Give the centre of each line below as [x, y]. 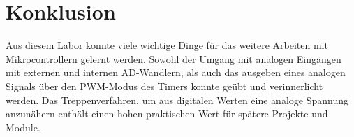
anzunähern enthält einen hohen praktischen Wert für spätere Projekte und [167, 114]
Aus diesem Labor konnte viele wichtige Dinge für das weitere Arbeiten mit [167, 45]
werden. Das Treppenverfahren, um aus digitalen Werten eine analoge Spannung [177, 100]
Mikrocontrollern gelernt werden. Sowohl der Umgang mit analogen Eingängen [174, 58]
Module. [23, 127]
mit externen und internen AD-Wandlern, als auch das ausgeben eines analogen [176, 72]
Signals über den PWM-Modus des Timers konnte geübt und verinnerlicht [164, 86]
